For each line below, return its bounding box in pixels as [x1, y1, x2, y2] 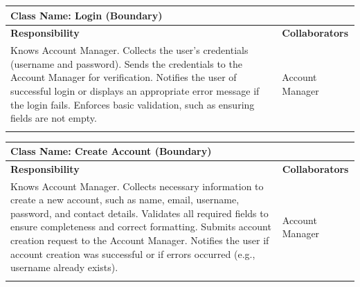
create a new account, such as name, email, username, [10, 192, 240, 207]
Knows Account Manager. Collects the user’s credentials [10, 43, 249, 57]
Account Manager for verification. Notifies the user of [10, 70, 237, 84]
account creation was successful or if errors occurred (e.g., [10, 246, 255, 261]
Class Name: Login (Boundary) [10, 8, 163, 22]
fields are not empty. [10, 111, 97, 125]
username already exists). [10, 260, 118, 275]
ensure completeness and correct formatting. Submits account [10, 219, 271, 234]
